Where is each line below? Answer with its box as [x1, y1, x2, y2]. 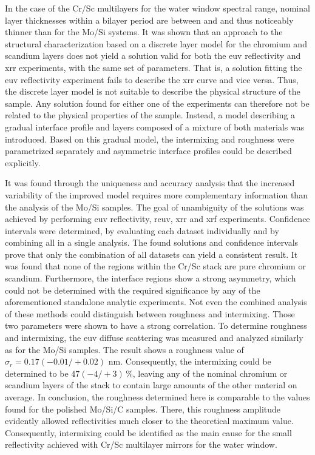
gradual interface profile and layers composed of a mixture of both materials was [5, 120, 305, 133]
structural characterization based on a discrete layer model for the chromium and [5, 37, 307, 50]
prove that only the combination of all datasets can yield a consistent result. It [5, 248, 298, 260]
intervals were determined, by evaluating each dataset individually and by [5, 224, 279, 237]
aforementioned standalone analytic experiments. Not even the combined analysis [5, 295, 307, 308]
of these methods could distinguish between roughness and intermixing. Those [5, 307, 295, 320]
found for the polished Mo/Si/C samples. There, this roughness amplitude [5, 402, 281, 415]
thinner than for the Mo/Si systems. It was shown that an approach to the [5, 25, 283, 38]
